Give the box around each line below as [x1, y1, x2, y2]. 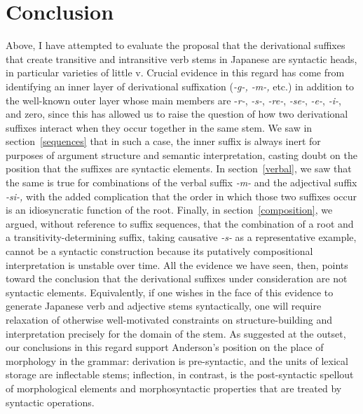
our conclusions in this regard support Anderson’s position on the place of [6, 340, 324, 354]
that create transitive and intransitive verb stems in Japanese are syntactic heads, [6, 51, 357, 66]
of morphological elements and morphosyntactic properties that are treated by [6, 380, 342, 395]
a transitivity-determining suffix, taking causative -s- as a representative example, [6, 230, 357, 244]
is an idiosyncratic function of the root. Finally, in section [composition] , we [6, 202, 333, 217]
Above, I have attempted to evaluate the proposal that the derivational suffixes [6, 38, 345, 53]
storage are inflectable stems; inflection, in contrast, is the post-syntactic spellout [6, 367, 354, 382]
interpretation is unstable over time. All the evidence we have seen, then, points [6, 257, 348, 272]
